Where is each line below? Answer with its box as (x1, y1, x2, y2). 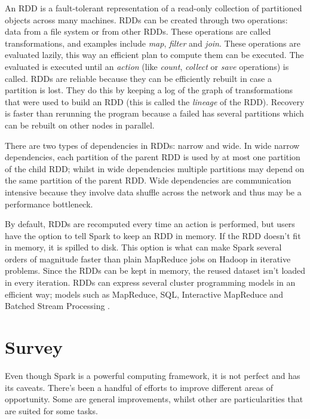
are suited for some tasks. (5, 404, 98, 417)
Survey (5, 335, 63, 359)
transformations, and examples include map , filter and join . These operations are (5, 36, 300, 49)
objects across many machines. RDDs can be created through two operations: (5, 13, 288, 26)
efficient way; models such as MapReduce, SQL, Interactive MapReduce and (5, 288, 283, 300)
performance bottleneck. (5, 197, 93, 210)
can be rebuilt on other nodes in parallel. (5, 118, 155, 131)
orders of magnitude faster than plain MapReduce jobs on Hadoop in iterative (5, 252, 291, 265)
